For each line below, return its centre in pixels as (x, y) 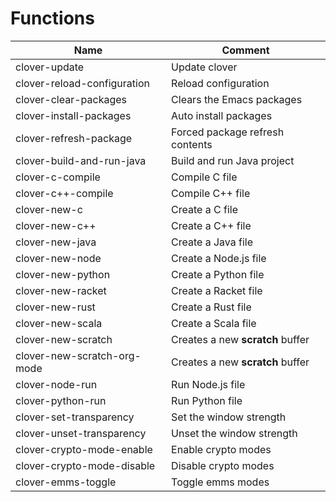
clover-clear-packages (71, 99)
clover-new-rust (55, 307)
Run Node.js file (208, 384)
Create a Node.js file (219, 258)
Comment (245, 50)
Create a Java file (212, 242)
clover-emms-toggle (66, 482)
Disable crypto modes (223, 465)
